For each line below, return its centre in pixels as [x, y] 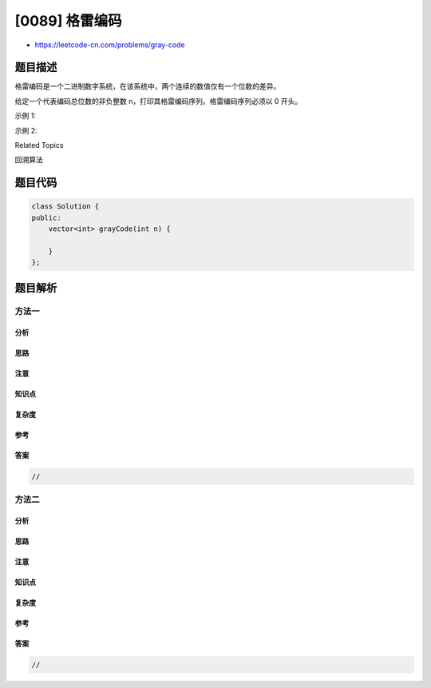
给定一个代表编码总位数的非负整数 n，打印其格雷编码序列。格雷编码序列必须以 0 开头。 [158, 101]
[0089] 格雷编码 [68, 21]
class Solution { [65, 207]
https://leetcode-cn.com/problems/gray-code [110, 45]
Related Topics [39, 145]
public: [46, 217]
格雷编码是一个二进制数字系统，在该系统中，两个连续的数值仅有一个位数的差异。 [148, 86]
